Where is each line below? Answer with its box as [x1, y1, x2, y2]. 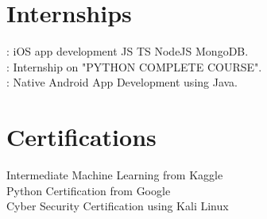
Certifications [6, 121, 157, 153]
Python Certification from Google [6, 182, 171, 198]
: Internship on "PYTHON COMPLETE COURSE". [6, 58, 262, 75]
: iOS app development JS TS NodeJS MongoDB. [6, 43, 249, 60]
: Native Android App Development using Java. [6, 74, 238, 90]
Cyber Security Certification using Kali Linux [6, 198, 229, 214]
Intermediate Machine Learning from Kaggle [6, 167, 223, 183]
